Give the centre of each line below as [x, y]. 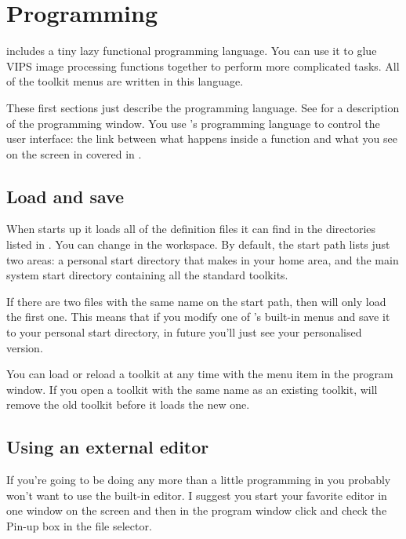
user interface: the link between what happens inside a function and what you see [202, 138]
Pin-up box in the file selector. [79, 526]
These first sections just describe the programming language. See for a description [203, 107]
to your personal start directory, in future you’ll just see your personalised [184, 332]
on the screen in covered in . [74, 153]
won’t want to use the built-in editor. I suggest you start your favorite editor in [197, 495]
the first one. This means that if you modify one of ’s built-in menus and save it [198, 317]
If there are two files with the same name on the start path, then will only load [196, 301]
